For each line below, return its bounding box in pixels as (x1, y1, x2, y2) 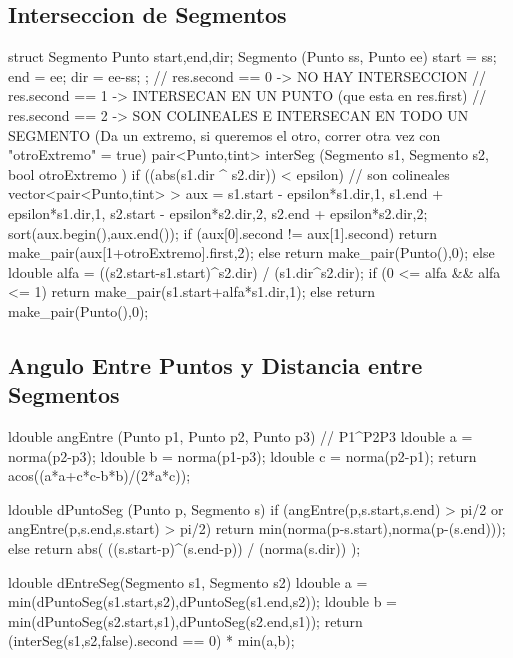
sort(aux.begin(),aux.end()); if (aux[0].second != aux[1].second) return (8, 222, 438, 243)
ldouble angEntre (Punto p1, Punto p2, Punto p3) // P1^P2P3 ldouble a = (8, 426, 473, 447)
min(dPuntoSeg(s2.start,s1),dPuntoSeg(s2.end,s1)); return (8, 610, 363, 631)
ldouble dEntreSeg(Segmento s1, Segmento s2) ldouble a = (8, 571, 368, 592)
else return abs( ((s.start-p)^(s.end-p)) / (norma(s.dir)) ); (8, 538, 361, 559)
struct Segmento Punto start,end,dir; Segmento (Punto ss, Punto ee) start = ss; (8, 46, 497, 67)
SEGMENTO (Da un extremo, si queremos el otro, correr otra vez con (8, 124, 441, 145)
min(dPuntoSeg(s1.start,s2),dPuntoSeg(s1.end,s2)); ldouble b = (8, 591, 398, 612)
